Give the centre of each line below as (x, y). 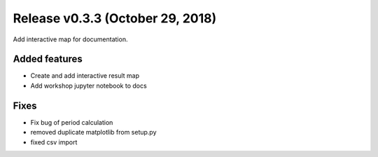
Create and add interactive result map (85, 76)
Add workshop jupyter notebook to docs (89, 86)
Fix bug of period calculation (72, 122)
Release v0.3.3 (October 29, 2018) (115, 18)
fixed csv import (54, 142)
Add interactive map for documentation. (70, 39)
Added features (48, 59)
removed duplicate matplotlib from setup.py (93, 132)
